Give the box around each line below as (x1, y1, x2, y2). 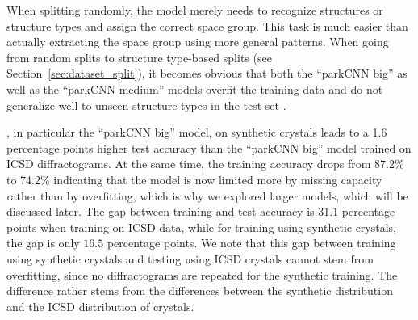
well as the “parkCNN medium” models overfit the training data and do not (6, 80, 383, 97)
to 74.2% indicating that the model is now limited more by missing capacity (6, 171, 382, 187)
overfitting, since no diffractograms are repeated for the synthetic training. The (6, 266, 398, 283)
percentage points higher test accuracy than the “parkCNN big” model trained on (6, 139, 412, 156)
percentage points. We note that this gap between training (107, 234, 396, 251)
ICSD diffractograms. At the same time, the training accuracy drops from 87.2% (6, 155, 404, 172)
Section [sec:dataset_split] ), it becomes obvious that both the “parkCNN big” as (6, 65, 408, 82)
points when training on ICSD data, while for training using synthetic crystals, (6, 218, 397, 235)
